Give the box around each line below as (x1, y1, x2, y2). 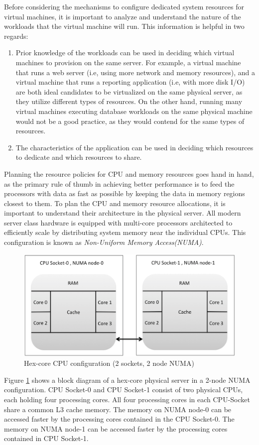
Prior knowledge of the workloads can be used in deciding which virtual (15, 47, 235, 58)
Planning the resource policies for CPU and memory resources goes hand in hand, (4, 168, 254, 179)
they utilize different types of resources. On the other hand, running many (15, 96, 243, 107)
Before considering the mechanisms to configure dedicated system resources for (4, 1, 244, 11)
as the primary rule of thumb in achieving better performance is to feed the (4, 178, 235, 189)
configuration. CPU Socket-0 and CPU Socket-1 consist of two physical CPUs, (4, 384, 243, 395)
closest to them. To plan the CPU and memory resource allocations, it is (4, 198, 226, 208)
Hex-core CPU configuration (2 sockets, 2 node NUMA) (24, 358, 194, 368)
